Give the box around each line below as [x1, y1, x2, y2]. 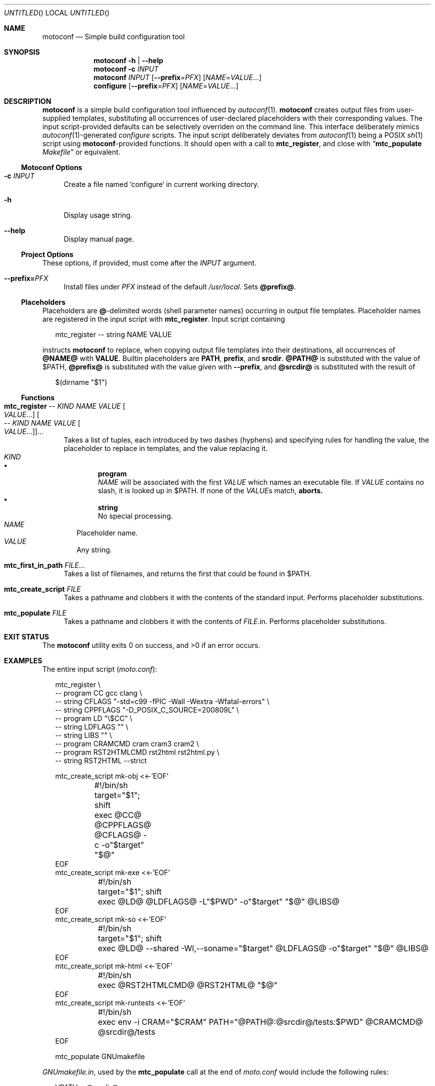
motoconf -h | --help [93, 56, 163, 65]
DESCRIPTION [4, 97, 52, 105]
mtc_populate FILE [4, 609, 67, 617]
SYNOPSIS [4, 48, 40, 56]
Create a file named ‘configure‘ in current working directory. [64, 180, 259, 188]
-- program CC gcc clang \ [55, 689, 142, 697]
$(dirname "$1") [55, 378, 107, 386]
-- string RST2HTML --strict [55, 756, 147, 765]
